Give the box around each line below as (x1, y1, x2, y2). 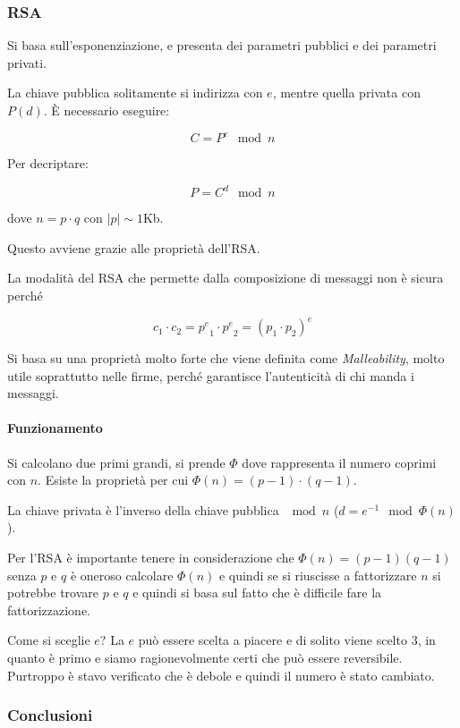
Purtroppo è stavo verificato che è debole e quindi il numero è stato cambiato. (7, 665, 435, 684)
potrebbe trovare (7, 583, 99, 602)
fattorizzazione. (7, 600, 90, 619)
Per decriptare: (7, 154, 89, 173)
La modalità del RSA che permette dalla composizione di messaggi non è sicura (7, 268, 444, 287)
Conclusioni (7, 704, 93, 726)
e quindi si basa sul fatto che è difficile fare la (132, 583, 382, 602)
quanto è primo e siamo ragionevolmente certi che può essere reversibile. (7, 648, 403, 666)
